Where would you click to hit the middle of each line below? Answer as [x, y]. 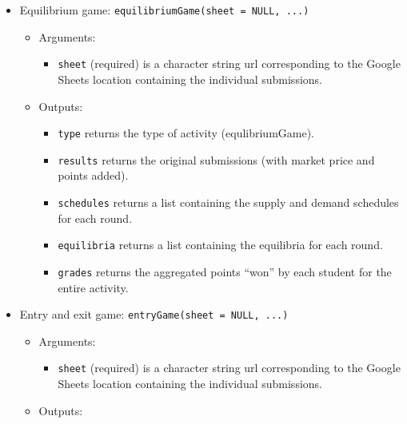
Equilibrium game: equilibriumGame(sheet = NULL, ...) [164, 10]
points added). [93, 175]
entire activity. [93, 287]
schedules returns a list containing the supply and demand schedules [228, 202]
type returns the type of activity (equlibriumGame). [186, 133]
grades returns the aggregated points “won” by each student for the [225, 271]
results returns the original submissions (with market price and [216, 159]
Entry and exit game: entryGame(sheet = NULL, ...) [154, 314]
